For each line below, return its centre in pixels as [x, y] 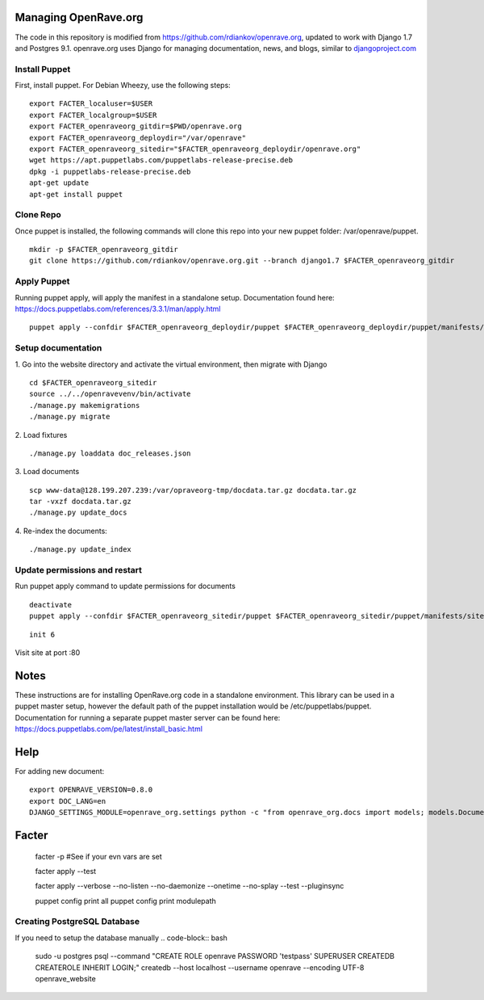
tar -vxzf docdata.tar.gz [81, 502]
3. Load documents [47, 472]
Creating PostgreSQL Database [77, 922]
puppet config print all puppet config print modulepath [126, 901]
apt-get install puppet [76, 194]
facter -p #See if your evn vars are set [99, 856]
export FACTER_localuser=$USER [91, 104]
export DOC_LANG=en [68, 801]
